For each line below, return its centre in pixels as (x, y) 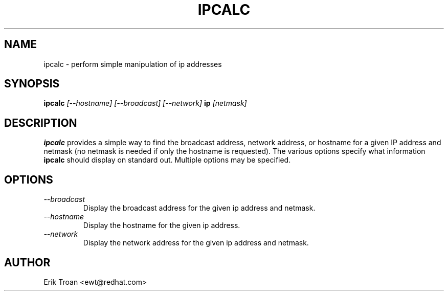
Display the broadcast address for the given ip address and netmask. (199, 208)
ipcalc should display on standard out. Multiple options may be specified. (167, 160)
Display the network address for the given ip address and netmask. (196, 243)
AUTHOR (27, 262)
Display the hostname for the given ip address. (162, 225)
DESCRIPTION (41, 123)
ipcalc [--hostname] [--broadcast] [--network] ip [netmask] (145, 103)
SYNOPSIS (32, 84)
